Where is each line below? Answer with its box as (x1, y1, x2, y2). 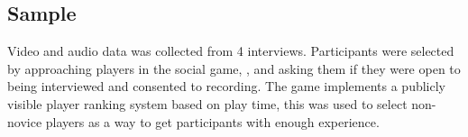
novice (7, 112, 42, 131)
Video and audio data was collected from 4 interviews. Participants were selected (7, 41, 454, 60)
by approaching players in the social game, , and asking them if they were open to (7, 59, 461, 78)
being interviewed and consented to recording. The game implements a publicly (7, 77, 445, 96)
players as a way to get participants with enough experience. (45, 112, 380, 131)
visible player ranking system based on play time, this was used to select (7, 94, 408, 113)
